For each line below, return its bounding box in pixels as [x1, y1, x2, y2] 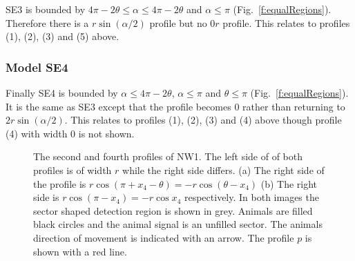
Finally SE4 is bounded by [6, 86, 118, 99]
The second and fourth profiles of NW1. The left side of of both [33, 149, 303, 164]
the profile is [33, 176, 86, 191]
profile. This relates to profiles [222, 15, 350, 30]
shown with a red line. [33, 244, 127, 258]
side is [33, 190, 59, 204]
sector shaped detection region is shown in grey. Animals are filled [33, 203, 313, 217]
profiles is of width [33, 162, 112, 177]
